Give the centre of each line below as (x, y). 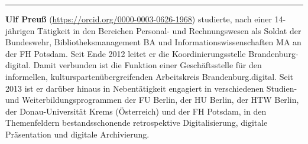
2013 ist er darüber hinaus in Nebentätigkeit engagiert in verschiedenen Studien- (151, 88)
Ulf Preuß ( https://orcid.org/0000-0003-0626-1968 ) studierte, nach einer (139, 19)
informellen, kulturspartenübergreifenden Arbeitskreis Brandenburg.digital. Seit (150, 76)
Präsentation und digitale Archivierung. (77, 134)
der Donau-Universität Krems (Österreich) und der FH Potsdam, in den (136, 111)
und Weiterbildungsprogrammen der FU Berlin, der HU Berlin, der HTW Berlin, (152, 100)
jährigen (20, 30)
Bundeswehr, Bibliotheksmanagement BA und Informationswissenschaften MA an (153, 42)
